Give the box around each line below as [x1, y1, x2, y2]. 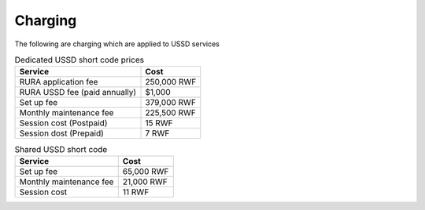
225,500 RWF [145, 107, 196, 118]
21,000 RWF [122, 176, 168, 187]
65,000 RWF [122, 165, 169, 176]
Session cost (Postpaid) [19, 118, 108, 129]
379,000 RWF [145, 97, 197, 108]
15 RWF [145, 118, 173, 129]
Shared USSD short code [14, 143, 108, 154]
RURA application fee [19, 77, 98, 88]
